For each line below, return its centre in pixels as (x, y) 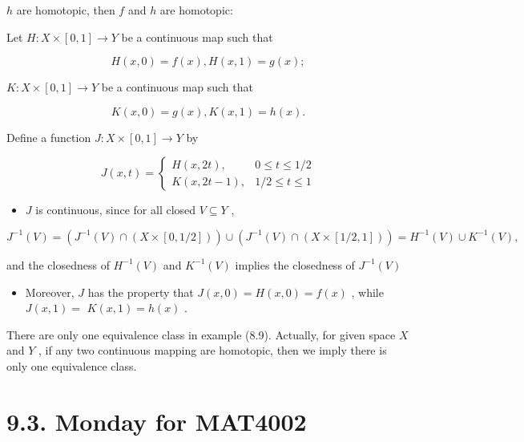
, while (367, 292)
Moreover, (50, 292)
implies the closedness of (295, 264)
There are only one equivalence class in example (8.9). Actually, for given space (201, 334)
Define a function (49, 137)
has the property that (141, 292)
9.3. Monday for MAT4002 (157, 421)
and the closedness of (58, 264)
